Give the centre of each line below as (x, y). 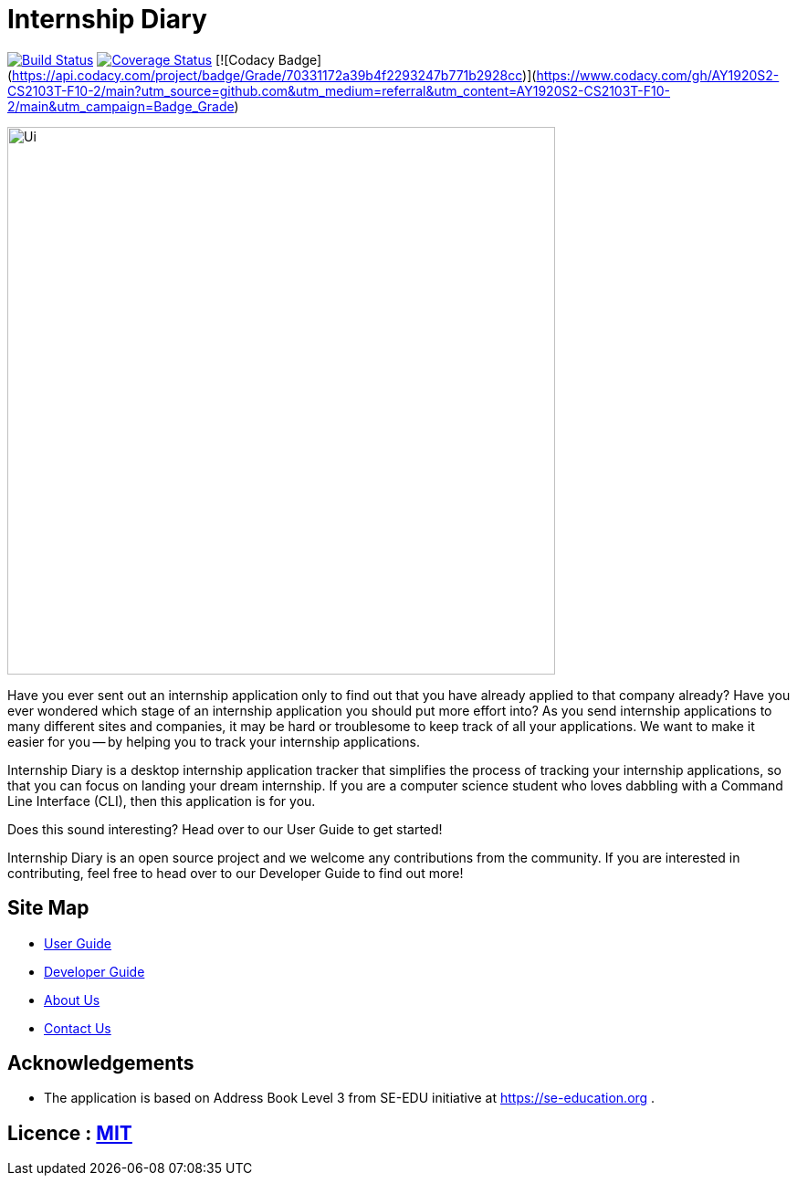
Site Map (48, 908)
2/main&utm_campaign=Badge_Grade (121, 106)
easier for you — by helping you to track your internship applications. (214, 741)
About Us (72, 1000)
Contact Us (78, 1028)
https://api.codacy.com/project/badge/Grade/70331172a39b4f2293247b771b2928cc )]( (274, 75)
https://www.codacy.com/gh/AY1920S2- (658, 75)
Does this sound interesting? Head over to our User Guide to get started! (225, 829)
